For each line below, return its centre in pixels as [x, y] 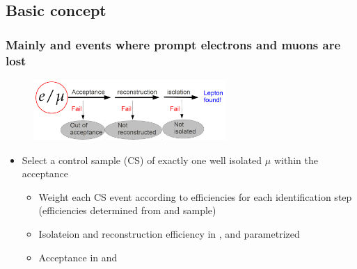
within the [296, 160]
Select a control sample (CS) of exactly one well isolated [142, 160]
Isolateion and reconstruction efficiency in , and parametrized [169, 234]
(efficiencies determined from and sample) [127, 210]
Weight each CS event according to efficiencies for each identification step [195, 196]
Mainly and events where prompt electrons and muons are [173, 44]
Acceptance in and [78, 257]
